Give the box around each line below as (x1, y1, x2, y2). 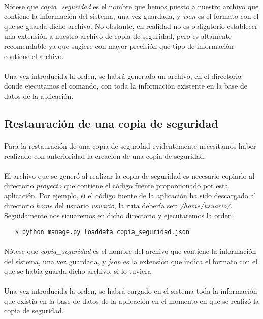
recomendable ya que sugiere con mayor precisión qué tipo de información (4, 40, 234, 51)
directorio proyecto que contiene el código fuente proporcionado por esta (4, 180, 228, 191)
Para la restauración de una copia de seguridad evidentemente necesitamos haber (4, 140, 256, 151)
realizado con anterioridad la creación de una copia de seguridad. (4, 150, 206, 161)
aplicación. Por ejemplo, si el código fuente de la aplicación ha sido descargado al (4, 190, 256, 200)
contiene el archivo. (4, 50, 64, 61)
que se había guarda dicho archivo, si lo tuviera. (4, 266, 153, 276)
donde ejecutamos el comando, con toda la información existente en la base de (4, 80, 247, 91)
